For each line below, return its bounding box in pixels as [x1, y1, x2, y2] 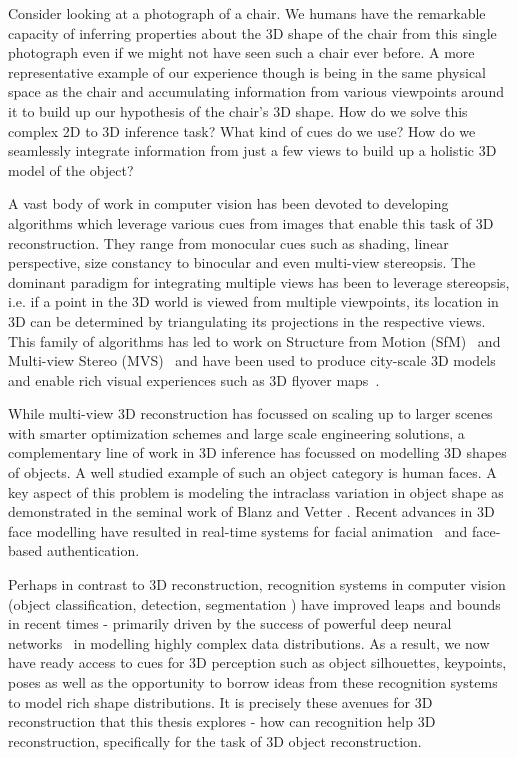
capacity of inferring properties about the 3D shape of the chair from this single [8, 22, 497, 43]
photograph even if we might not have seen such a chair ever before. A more [8, 42, 475, 63]
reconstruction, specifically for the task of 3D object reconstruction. [8, 730, 422, 751]
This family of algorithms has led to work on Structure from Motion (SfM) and [8, 330, 501, 351]
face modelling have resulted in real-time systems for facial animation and [8, 520, 468, 541]
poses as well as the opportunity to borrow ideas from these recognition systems [8, 672, 498, 692]
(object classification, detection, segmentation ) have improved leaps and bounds [8, 593, 501, 614]
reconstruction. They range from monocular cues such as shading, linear [8, 232, 449, 253]
